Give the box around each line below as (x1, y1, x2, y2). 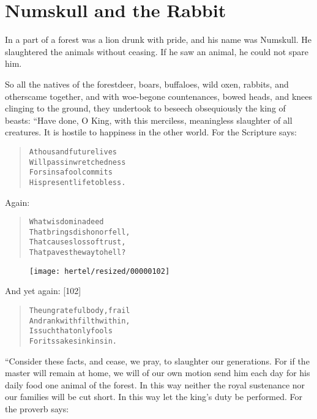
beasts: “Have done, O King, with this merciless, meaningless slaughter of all (5, 113, 293, 126)
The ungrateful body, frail (29, 306, 130, 315)
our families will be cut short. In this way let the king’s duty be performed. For (5, 390, 303, 403)
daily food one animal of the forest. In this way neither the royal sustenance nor (5, 378, 305, 391)
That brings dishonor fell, (29, 227, 130, 236)
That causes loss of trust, (29, 238, 126, 247)
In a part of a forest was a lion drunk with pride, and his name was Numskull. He (5, 33, 312, 46)
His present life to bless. (29, 178, 126, 187)
